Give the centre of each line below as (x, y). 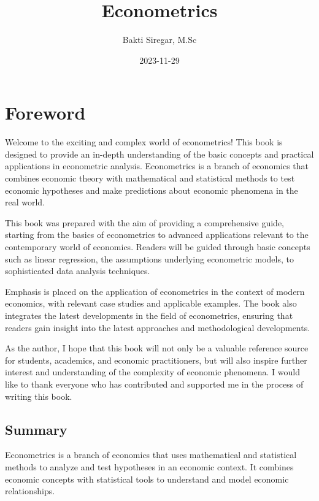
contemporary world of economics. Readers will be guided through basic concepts (158, 247)
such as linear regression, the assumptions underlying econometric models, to (149, 258)
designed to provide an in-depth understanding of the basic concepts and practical (159, 154)
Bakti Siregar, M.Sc (159, 40)
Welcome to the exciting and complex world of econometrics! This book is (144, 142)
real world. (25, 202)
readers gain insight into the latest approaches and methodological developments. (158, 327)
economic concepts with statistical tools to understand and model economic (147, 479)
